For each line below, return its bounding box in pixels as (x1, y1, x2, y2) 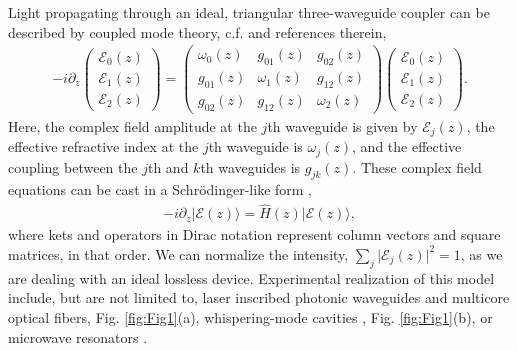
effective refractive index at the (8, 136, 199, 157)
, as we (460, 243, 503, 264)
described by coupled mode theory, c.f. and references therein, (8, 21, 387, 42)
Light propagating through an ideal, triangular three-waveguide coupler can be (8, 2, 490, 22)
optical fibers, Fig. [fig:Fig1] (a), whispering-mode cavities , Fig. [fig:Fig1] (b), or (8, 306, 493, 327)
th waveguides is (200, 156, 301, 177)
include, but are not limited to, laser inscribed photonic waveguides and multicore (8, 287, 510, 308)
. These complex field (352, 156, 482, 177)
